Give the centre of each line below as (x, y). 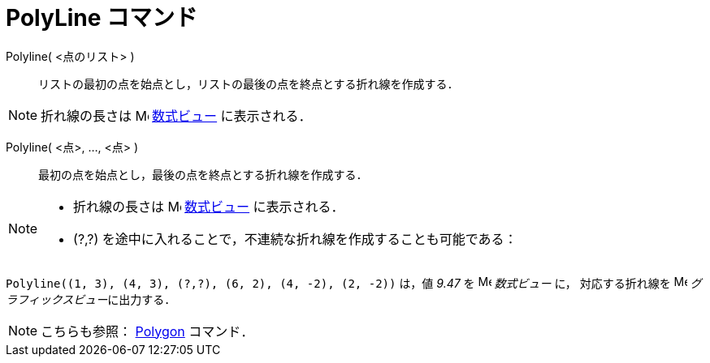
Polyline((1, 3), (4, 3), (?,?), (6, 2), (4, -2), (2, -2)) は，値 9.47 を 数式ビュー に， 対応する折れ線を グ (354, 283)
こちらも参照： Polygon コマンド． (147, 331)
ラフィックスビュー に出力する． (91, 299)
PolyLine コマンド (102, 18)
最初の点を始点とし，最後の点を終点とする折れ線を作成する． (203, 174)
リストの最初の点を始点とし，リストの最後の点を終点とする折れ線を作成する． (249, 83)
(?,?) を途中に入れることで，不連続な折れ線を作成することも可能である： (295, 239)
